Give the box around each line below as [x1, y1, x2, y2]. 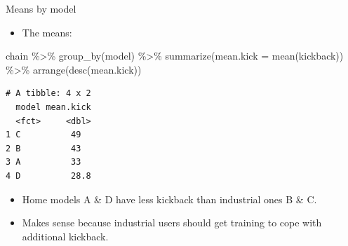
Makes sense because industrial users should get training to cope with [22, 215, 322, 230]
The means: [22, 25, 72, 39]
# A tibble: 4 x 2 [6, 88, 91, 99]
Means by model [6, 1, 76, 15]
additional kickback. [22, 228, 109, 243]
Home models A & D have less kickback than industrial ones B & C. [22, 191, 317, 206]
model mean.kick [15, 102, 91, 112]
